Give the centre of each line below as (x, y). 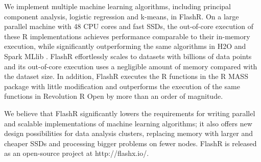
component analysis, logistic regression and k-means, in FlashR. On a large (122, 16)
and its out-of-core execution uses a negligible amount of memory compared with (131, 66)
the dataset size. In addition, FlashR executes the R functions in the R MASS (126, 76)
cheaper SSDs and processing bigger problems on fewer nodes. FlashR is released (130, 143)
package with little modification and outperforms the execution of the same (122, 86)
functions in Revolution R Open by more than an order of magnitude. (114, 96)
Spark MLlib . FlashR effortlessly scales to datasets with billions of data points (128, 56)
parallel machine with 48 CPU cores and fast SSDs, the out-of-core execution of (129, 26)
